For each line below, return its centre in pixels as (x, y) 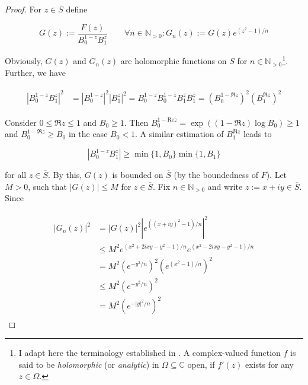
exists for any (269, 364)
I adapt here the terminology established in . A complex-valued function (150, 353)
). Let (277, 175)
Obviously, (24, 61)
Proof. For (23, 9)
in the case (88, 134)
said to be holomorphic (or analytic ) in (89, 364)
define (77, 9)
